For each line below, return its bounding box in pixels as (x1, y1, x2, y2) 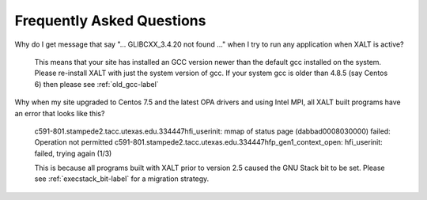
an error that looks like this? (14, 108, 105, 118)
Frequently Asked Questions (14, 12, 206, 29)
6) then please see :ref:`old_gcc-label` (34, 79, 159, 89)
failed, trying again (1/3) (34, 149, 112, 158)
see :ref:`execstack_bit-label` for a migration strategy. (34, 174, 210, 183)
